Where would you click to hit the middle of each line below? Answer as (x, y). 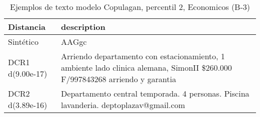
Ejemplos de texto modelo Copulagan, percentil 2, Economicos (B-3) (130, 7)
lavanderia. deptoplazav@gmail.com (123, 105)
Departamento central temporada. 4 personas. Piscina (155, 93)
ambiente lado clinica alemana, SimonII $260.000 (146, 67)
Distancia (27, 27)
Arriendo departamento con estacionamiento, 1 (143, 56)
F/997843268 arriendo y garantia (119, 79)
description (83, 27)
